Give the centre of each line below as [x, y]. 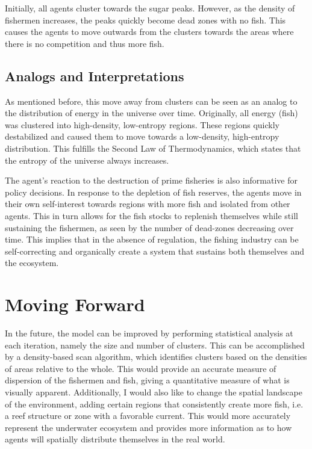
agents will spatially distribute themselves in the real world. [115, 439]
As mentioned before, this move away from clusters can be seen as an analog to [151, 101]
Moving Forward [75, 304]
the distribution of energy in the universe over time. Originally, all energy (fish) [151, 113]
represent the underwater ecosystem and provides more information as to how [148, 427]
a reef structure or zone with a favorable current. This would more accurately [148, 416]
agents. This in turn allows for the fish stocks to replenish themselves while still [151, 215]
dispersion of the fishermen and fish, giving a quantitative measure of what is [147, 380]
